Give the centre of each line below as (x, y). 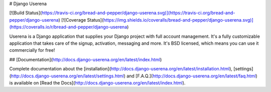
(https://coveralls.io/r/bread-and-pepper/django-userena (68, 27)
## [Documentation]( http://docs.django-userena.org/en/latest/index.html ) (86, 59)
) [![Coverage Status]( (81, 20)
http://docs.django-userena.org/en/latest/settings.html (67, 76)
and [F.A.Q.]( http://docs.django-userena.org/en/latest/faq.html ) (192, 76)
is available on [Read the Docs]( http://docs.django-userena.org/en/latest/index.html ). (97, 82)
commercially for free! (32, 50)
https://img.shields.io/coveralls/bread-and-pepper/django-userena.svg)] (178, 20)
